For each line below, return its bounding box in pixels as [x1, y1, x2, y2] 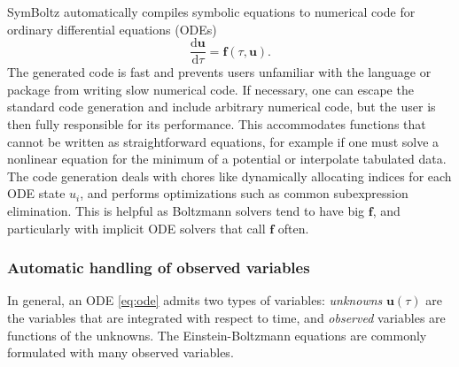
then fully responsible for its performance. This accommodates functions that [7, 115, 426, 134]
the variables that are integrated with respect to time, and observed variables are [7, 309, 446, 326]
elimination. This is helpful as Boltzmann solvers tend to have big [7, 202, 365, 219]
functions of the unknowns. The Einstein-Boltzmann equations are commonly [7, 325, 427, 344]
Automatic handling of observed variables [7, 256, 310, 279]
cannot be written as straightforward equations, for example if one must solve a [7, 132, 440, 150]
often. [277, 218, 309, 237]
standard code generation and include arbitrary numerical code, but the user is [7, 97, 436, 116]
